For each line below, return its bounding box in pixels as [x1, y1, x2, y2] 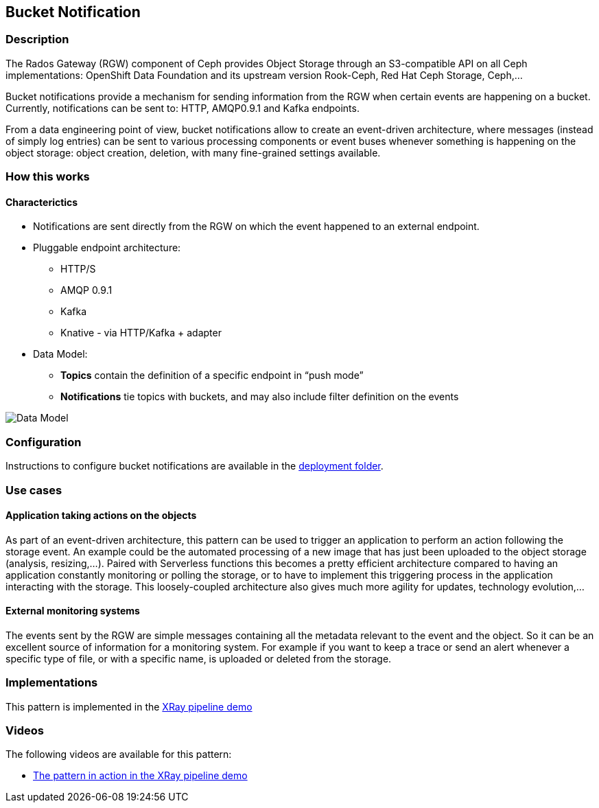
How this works [5, 170, 90, 184]
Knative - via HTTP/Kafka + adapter [60, 327, 222, 339]
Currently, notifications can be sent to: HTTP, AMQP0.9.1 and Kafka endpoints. [5, 102, 360, 114]
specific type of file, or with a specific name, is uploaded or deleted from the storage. [5, 652, 392, 665]
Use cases [5, 483, 62, 497]
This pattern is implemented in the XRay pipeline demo [5, 700, 252, 713]
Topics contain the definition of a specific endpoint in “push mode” [60, 369, 364, 382]
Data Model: [33, 348, 88, 360]
